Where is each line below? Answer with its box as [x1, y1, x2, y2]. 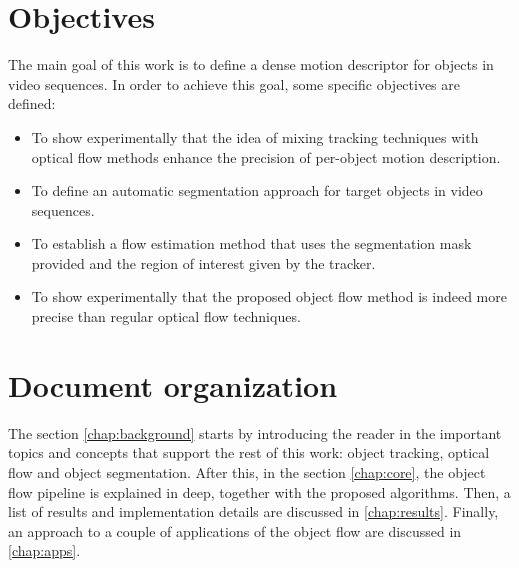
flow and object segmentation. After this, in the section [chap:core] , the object [8, 461, 486, 482]
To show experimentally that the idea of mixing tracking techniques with [31, 126, 479, 147]
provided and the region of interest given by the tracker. [31, 252, 376, 273]
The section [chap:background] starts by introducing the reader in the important [8, 422, 502, 443]
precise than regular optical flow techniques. [31, 306, 301, 327]
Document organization [8, 364, 338, 405]
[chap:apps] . [8, 540, 81, 561]
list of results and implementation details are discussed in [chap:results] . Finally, [8, 501, 499, 522]
